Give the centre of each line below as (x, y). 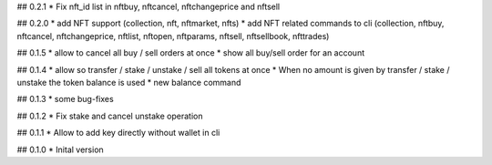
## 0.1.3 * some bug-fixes (65, 99)
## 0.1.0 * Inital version (60, 150)
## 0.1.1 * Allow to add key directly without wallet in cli (118, 133)
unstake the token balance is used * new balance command (129, 82)
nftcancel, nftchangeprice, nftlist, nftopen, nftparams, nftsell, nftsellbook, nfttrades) (173, 36)
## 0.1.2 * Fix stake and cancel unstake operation (110, 116)
